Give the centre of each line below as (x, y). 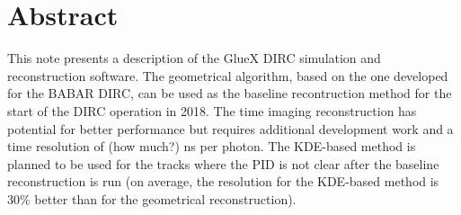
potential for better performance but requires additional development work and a (230, 128)
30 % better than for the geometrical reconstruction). (152, 198)
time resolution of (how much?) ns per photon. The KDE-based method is (212, 146)
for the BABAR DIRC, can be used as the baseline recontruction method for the (230, 93)
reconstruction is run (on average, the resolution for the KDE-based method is (223, 181)
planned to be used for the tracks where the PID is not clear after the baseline (223, 163)
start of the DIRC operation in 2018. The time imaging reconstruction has (212, 110)
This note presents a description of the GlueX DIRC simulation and (194, 58)
